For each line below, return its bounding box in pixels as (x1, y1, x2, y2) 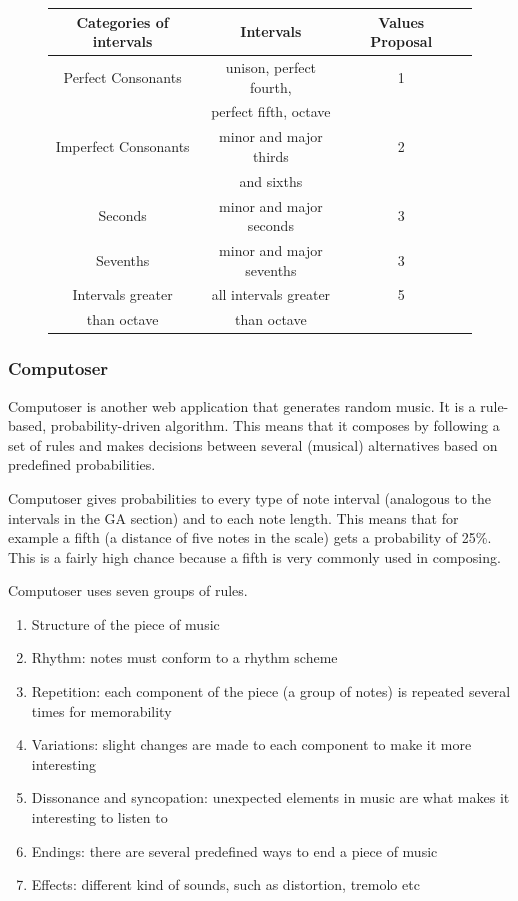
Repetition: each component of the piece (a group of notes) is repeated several (31, 681, 511, 702)
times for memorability (31, 700, 172, 721)
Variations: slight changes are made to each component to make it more (31, 734, 472, 755)
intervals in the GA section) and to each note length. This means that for (8, 507, 459, 528)
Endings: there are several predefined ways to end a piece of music (31, 840, 438, 861)
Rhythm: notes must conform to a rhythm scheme (31, 647, 338, 668)
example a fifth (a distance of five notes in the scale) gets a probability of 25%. (8, 527, 492, 548)
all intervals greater (211, 284, 331, 305)
